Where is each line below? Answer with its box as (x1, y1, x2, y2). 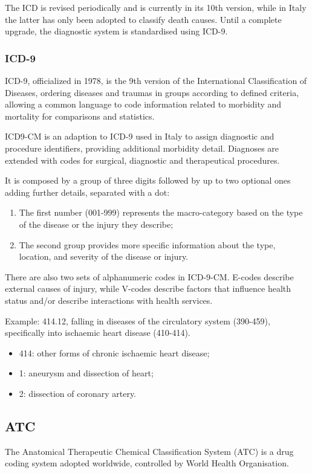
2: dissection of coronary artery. (19, 387, 137, 399)
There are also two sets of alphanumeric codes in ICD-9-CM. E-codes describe (5, 270, 294, 283)
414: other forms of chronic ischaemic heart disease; (19, 346, 210, 359)
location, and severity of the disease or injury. (19, 250, 188, 263)
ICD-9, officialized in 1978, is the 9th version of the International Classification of (5, 74, 307, 86)
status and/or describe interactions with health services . (5, 294, 213, 306)
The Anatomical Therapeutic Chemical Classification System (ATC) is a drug (5, 445, 294, 457)
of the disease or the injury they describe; (19, 217, 174, 230)
